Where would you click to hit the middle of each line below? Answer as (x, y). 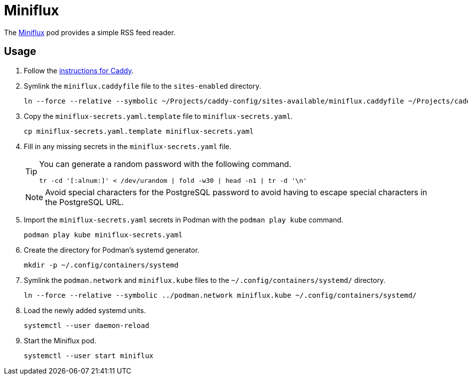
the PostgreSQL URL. (85, 202)
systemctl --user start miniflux (89, 355)
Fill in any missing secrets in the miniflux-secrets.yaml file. (128, 146)
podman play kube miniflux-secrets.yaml (103, 235)
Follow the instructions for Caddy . (79, 70)
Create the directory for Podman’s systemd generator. (112, 250)
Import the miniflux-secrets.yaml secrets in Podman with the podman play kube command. (184, 219)
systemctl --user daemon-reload (87, 325)
